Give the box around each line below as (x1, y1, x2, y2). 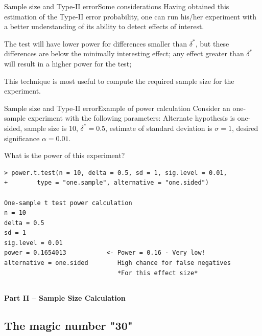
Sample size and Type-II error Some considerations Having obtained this (4, 1, 229, 11)
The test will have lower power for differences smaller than (4, 38, 187, 49)
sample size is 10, (24, 122, 78, 133)
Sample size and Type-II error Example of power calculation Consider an (4, 102, 230, 113)
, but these (195, 38, 229, 49)
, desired (231, 122, 258, 133)
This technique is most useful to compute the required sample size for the (4, 75, 234, 86)
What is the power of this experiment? (4, 150, 125, 161)
